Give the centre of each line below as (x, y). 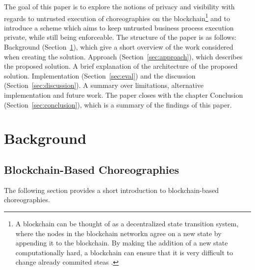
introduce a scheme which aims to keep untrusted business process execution (119, 27)
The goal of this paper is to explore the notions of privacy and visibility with (119, 6)
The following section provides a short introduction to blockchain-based (111, 190)
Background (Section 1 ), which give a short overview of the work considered (119, 47)
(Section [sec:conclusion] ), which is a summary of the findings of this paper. (118, 104)
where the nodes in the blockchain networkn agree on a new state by (118, 233)
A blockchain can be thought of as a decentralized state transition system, (127, 223)
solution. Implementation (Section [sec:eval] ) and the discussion (100, 75)
